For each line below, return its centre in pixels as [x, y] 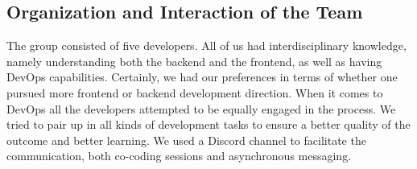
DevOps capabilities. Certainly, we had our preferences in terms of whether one [202, 77]
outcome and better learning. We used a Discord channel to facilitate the [186, 140]
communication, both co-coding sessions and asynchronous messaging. [179, 156]
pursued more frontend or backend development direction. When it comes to [195, 92]
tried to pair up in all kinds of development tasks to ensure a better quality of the [208, 124]
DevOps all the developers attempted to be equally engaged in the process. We [201, 108]
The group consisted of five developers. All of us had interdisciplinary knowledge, [206, 45]
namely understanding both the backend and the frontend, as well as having [194, 61]
